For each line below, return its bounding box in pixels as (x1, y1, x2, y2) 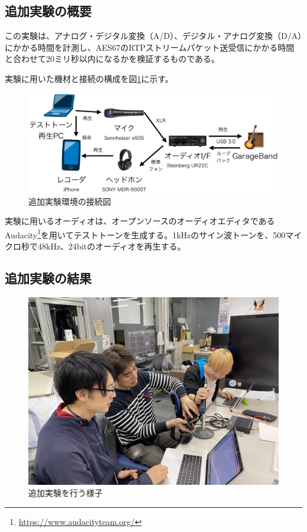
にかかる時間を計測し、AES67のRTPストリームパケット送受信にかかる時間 (5, 41, 295, 53)
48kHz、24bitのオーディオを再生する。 (37, 239, 186, 252)
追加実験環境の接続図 (28, 195, 111, 207)
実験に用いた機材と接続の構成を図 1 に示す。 (5, 72, 174, 84)
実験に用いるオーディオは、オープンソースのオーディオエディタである (5, 215, 275, 227)
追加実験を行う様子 (28, 487, 103, 499)
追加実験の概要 (5, 2, 92, 20)
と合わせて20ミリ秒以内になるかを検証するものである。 (5, 52, 220, 65)
